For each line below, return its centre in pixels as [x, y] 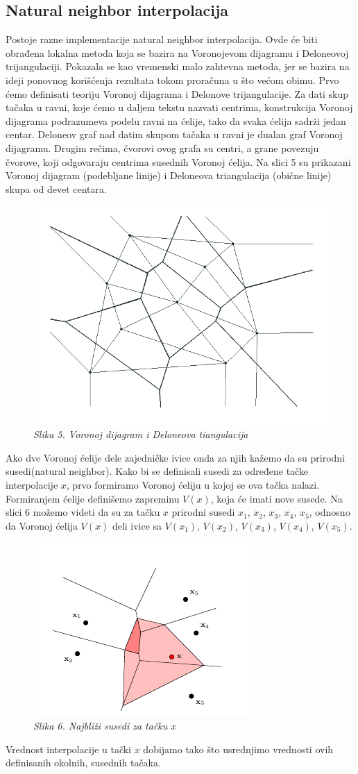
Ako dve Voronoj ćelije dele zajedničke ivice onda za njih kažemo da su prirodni [176, 457]
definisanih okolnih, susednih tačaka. [83, 763]
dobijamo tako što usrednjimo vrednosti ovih [238, 749]
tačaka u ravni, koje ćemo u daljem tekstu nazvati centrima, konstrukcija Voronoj [179, 107]
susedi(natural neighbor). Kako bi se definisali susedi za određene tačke [157, 471]
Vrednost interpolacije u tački [69, 749]
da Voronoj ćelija [42, 525]
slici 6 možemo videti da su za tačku [83, 512]
